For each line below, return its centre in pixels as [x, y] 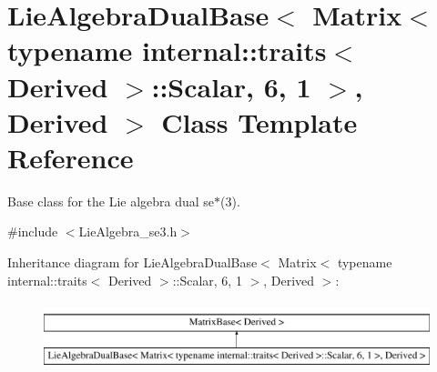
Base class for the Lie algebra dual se [111, 201]
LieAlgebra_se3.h [128, 231]
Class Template [259, 121]
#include [33, 231]
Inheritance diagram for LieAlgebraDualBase [132, 262]
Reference [71, 157]
